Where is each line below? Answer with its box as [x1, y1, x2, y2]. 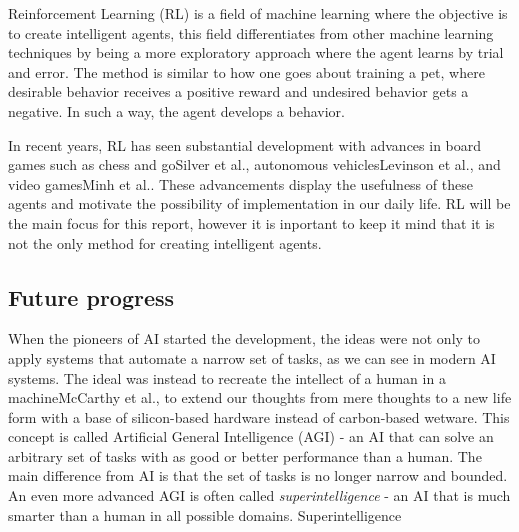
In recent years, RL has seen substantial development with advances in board [8, 134, 482, 155]
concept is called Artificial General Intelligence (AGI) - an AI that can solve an [8, 426, 494, 447]
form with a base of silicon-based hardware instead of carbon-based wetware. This [8, 406, 510, 427]
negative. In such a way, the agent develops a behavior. [8, 100, 345, 121]
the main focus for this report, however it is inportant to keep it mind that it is [8, 212, 495, 233]
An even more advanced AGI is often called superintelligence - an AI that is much [8, 485, 511, 506]
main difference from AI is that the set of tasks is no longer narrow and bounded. [8, 465, 508, 486]
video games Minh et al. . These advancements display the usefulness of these [8, 173, 473, 194]
